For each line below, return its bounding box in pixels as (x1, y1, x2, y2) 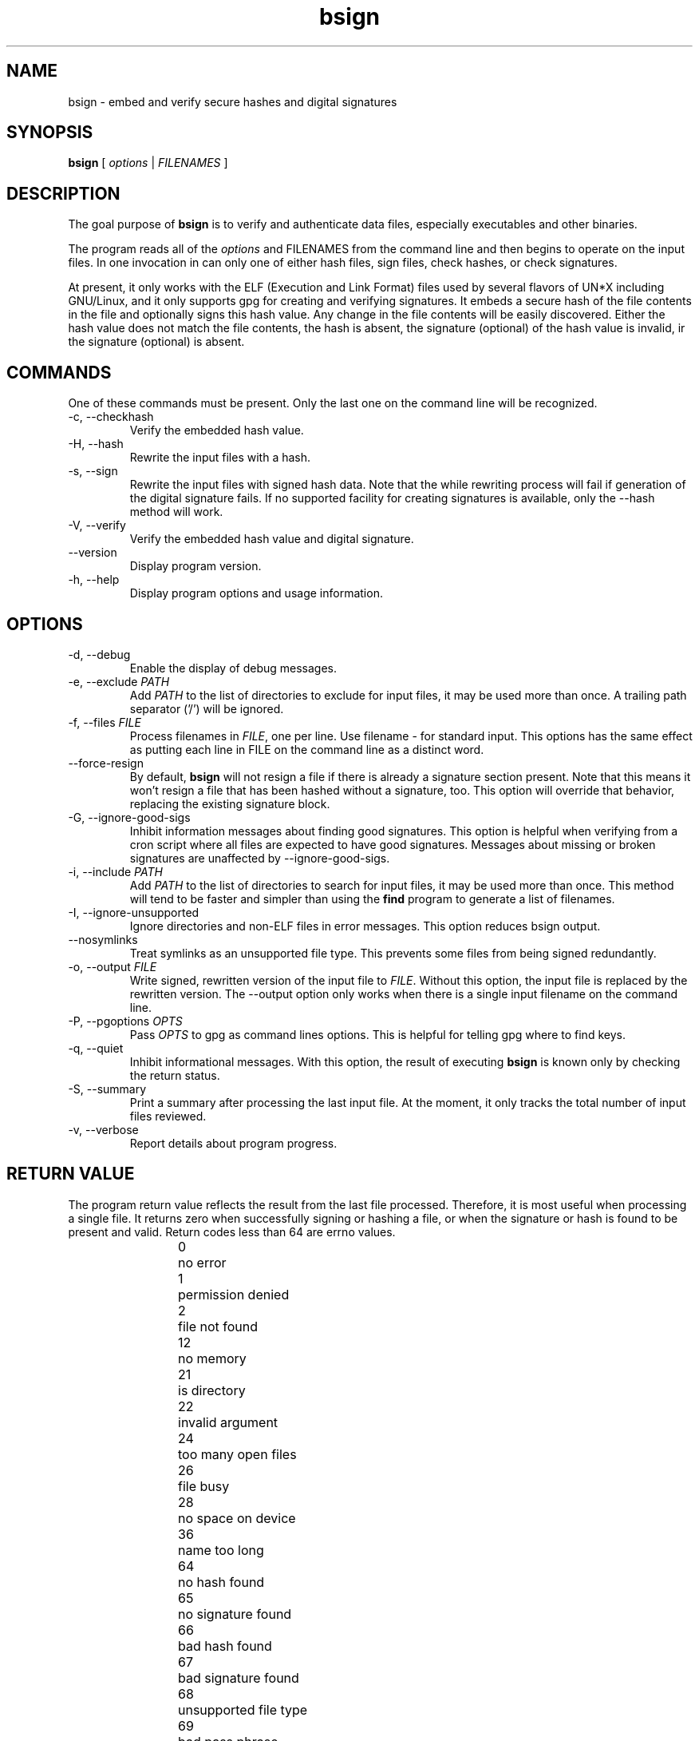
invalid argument (178, 1414, 278, 1430)
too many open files (178, 1446, 297, 1462)
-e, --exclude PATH (68, 674, 170, 688)
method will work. (129, 505, 223, 519)
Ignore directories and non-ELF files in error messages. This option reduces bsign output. (129, 918, 601, 933)
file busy (178, 1477, 230, 1494)
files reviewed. (129, 1108, 207, 1123)
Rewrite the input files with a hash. (129, 450, 311, 465)
